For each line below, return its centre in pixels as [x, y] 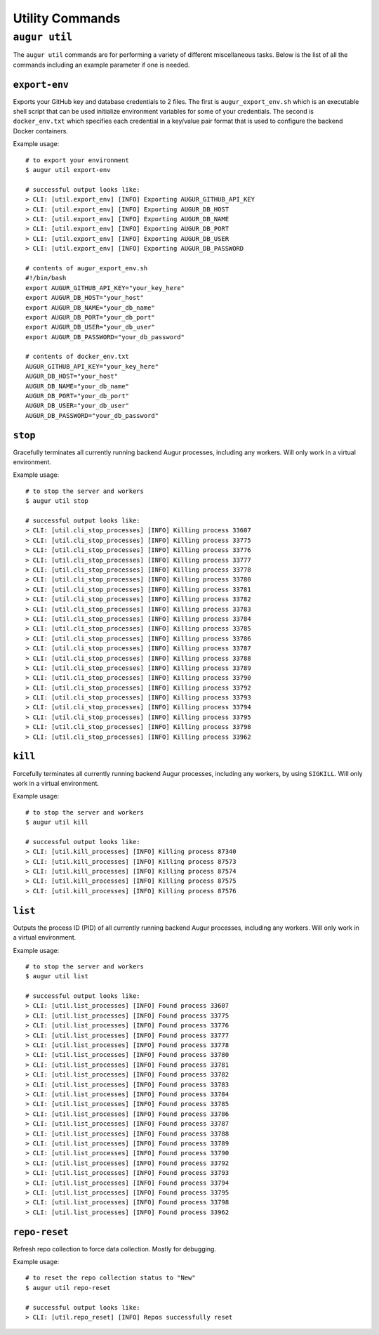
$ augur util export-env [68, 170]
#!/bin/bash [46, 278]
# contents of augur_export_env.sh [87, 268]
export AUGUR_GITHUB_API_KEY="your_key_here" [105, 288]
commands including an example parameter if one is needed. [101, 65]
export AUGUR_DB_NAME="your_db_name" [91, 308]
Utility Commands [67, 18]
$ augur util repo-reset [68, 1288]
